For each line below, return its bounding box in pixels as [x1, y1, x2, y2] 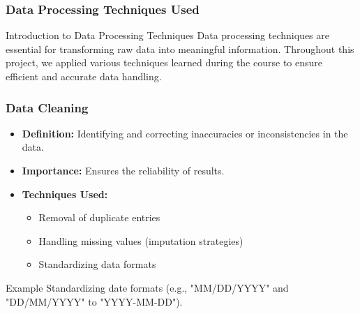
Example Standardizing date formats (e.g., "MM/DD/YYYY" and [6, 280, 289, 294]
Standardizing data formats [38, 257, 156, 271]
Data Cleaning [6, 98, 89, 116]
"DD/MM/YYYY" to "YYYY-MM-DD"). [6, 294, 183, 308]
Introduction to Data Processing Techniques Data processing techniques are [6, 28, 329, 43]
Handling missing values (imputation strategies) [38, 233, 243, 248]
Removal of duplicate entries [38, 210, 160, 225]
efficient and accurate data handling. [6, 69, 162, 83]
